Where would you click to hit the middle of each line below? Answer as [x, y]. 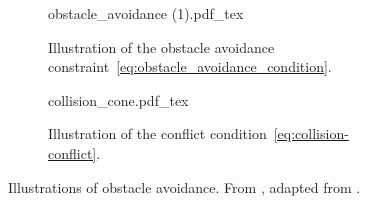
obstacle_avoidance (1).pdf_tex [146, 13]
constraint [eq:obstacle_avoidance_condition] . [190, 66]
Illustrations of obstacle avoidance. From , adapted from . [184, 186]
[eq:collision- [311, 133]
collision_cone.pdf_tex [118, 99]
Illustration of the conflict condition [157, 133]
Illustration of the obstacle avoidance [161, 46]
